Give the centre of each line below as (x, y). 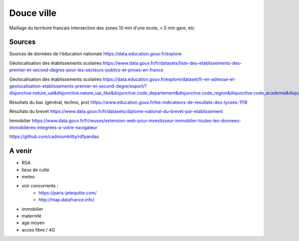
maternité (32, 216)
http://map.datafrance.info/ (67, 200)
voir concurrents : (40, 186)
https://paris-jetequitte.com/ (68, 193)
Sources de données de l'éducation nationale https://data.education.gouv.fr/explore (95, 54)
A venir (21, 151)
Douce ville (33, 13)
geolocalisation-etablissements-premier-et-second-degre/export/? (78, 86)
